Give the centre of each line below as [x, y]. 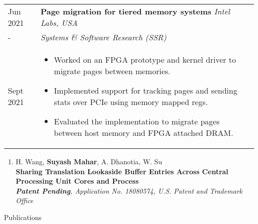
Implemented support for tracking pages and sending [146, 90]
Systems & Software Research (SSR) [103, 37]
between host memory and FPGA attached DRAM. [143, 133]
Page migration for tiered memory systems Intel [135, 11]
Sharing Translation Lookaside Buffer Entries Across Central [122, 171]
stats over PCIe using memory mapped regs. [131, 102]
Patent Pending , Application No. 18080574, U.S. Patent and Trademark [129, 190]
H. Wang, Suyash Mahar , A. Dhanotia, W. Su [89, 161]
